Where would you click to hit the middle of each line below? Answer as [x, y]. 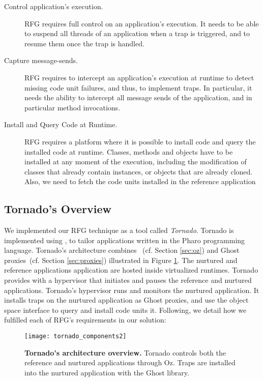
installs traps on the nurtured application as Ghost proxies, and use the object [126, 300]
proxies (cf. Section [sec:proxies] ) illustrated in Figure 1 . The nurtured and [121, 260]
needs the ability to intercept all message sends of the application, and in [138, 97]
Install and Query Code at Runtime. [61, 124]
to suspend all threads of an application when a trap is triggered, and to [137, 33]
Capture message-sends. [41, 60]
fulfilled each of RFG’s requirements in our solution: [85, 320]
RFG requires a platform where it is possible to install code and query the [140, 141]
